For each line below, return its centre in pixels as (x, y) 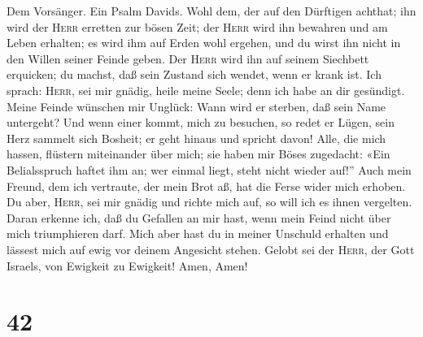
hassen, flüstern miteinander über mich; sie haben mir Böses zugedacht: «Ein (198, 154)
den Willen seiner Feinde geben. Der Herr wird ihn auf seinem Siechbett (188, 58)
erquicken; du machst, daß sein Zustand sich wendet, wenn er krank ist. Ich (194, 74)
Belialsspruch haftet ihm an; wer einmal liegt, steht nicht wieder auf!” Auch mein (209, 169)
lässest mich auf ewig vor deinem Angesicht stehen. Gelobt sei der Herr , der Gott (211, 249)
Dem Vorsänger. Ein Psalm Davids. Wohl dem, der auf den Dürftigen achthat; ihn (211, 11)
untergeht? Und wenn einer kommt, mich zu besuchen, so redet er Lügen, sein (201, 122)
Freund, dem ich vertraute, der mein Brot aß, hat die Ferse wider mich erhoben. (206, 186)
